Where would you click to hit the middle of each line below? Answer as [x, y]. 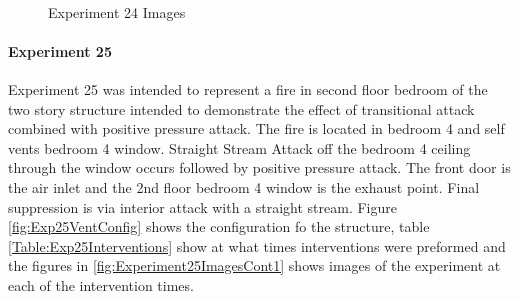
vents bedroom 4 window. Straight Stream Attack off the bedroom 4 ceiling [239, 147]
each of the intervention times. [101, 284]
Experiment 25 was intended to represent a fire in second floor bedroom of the [248, 88]
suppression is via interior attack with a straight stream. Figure [203, 206]
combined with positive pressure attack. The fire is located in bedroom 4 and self [256, 128]
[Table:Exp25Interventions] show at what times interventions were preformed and [257, 245]
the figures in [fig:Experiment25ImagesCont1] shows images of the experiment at [254, 265]
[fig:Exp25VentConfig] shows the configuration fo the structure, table [219, 226]
